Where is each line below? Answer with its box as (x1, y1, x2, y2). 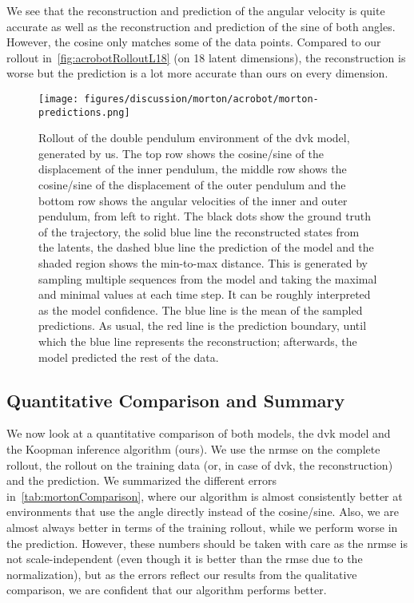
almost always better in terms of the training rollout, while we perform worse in (6, 518, 398, 535)
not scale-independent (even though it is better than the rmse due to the (6, 550, 363, 567)
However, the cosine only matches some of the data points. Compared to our (6, 34, 381, 50)
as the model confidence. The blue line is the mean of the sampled (38, 301, 363, 318)
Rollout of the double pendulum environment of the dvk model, (38, 129, 350, 146)
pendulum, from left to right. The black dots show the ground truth (38, 208, 372, 224)
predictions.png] (38, 106, 130, 118)
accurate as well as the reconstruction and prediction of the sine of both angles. (6, 18, 396, 34)
